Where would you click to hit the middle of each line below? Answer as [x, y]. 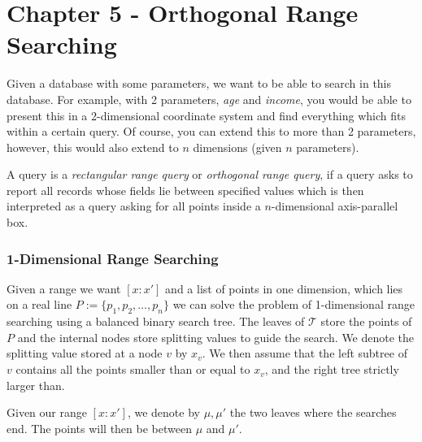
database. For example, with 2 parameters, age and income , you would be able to [209, 99]
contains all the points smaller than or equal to [133, 369]
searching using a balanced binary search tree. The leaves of [156, 321]
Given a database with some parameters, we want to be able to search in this [199, 83]
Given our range [47, 412]
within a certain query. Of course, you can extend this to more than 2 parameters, [211, 131]
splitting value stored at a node [85, 353]
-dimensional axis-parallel [335, 206]
